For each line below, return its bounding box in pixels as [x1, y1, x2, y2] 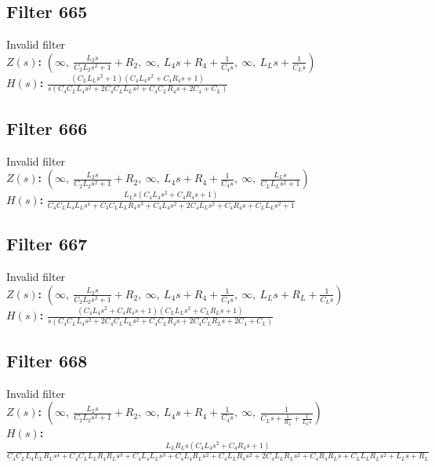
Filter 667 [6, 232, 88, 256]
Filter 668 [6, 348, 88, 372]
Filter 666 [6, 115, 88, 140]
